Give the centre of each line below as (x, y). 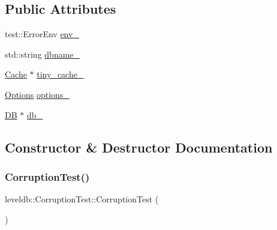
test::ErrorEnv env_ (42, 34)
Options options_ (37, 94)
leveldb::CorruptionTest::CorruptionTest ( (82, 199)
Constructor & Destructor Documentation (139, 147)
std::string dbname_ (43, 54)
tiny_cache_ (60, 74)
